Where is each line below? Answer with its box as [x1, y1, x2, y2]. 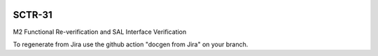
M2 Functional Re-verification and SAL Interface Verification [13, 28, 187, 36]
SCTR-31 [13, 9, 52, 21]
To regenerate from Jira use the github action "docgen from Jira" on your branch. [13, 40, 248, 48]
